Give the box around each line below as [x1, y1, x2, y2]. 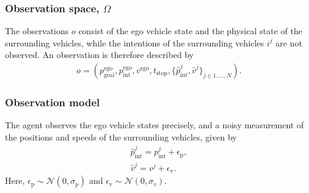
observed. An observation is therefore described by [5, 48, 194, 61]
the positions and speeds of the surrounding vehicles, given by [5, 130, 237, 143]
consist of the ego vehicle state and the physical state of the [78, 24, 303, 37]
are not [275, 36, 302, 49]
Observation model [5, 94, 100, 109]
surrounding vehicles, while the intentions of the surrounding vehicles [5, 36, 264, 49]
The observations [5, 24, 69, 37]
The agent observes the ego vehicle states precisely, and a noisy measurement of [5, 118, 304, 131]
